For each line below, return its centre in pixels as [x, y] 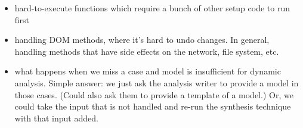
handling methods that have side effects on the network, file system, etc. [147, 51]
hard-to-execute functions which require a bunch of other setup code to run [152, 8]
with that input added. [56, 118]
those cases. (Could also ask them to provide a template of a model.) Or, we [154, 94]
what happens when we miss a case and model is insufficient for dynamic [148, 71]
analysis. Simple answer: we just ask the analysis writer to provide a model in [157, 82]
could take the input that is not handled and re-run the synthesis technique [153, 106]
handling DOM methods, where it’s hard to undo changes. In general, [142, 40]
